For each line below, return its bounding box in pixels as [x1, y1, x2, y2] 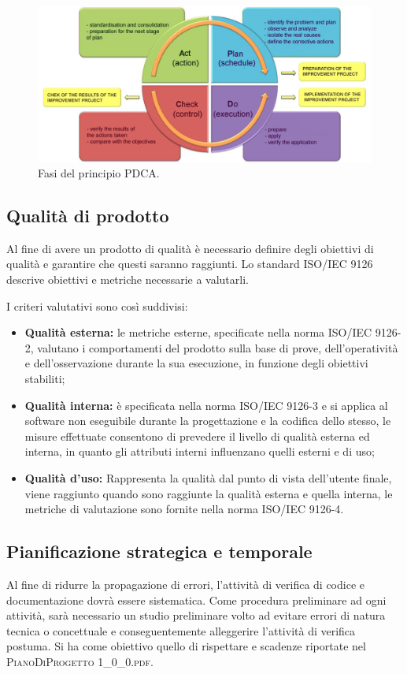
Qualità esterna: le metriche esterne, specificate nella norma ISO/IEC [24, 324, 372, 341]
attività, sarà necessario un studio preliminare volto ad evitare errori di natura [6, 607, 386, 624]
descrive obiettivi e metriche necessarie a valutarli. [6, 271, 249, 288]
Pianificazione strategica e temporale [6, 539, 313, 564]
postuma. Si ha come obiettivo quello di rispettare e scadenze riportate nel [6, 638, 366, 654]
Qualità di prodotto [6, 203, 169, 228]
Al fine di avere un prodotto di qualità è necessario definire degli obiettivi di [6, 240, 374, 256]
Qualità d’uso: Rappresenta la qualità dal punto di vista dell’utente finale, [24, 470, 392, 486]
